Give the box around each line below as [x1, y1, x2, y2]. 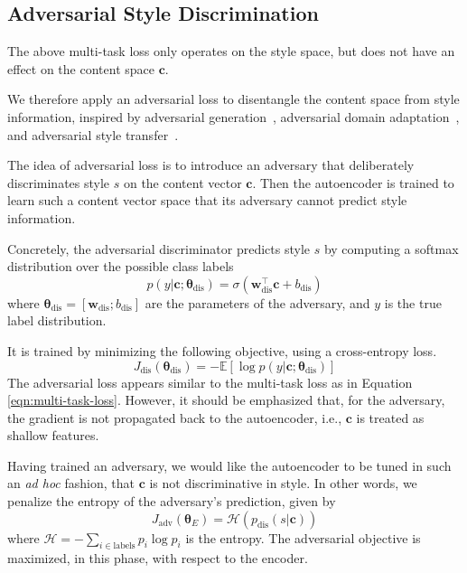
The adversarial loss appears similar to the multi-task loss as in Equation [7, 372, 413, 391]
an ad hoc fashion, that [7, 474, 135, 493]
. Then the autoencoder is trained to [252, 173, 454, 192]
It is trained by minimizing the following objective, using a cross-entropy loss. [7, 341, 437, 360]
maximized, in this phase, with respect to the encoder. [7, 549, 308, 568]
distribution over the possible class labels [7, 257, 234, 276]
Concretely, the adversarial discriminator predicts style [7, 239, 310, 258]
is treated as [356, 408, 425, 427]
